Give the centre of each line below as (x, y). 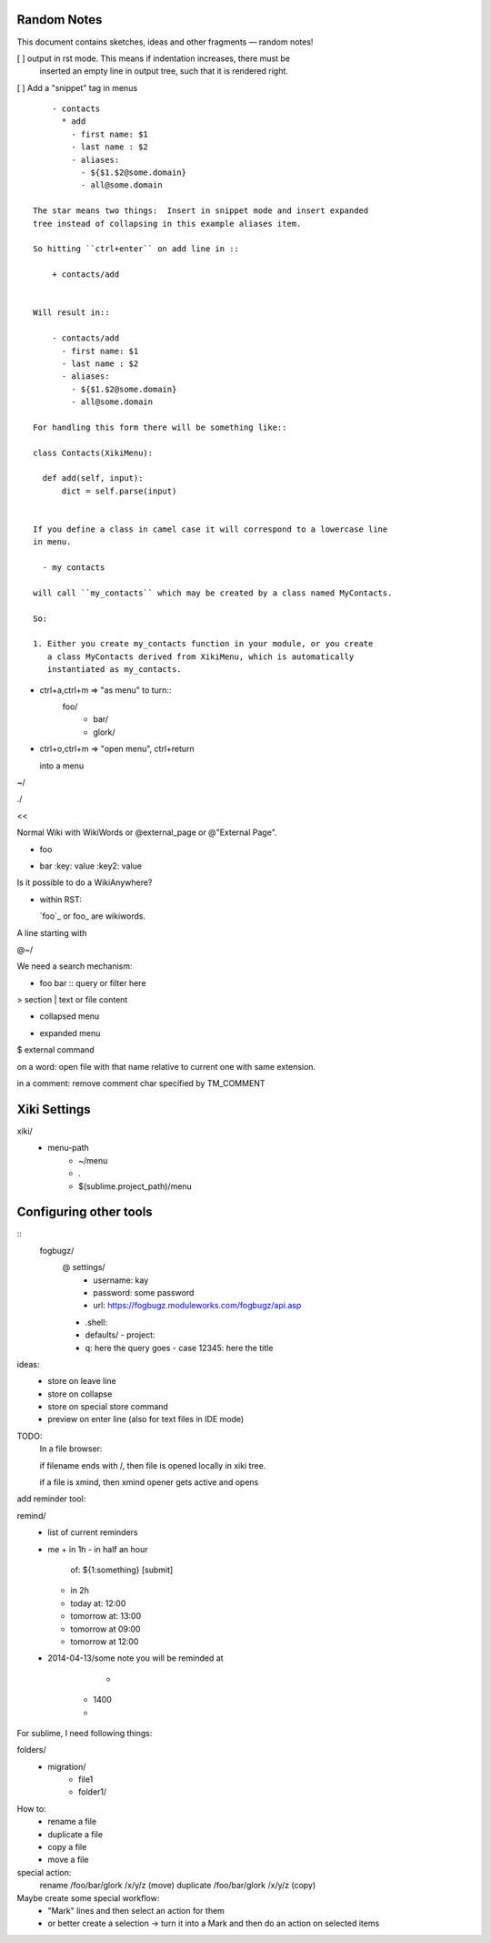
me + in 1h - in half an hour (98, 1549)
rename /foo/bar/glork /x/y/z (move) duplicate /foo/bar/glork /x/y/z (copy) (178, 1886)
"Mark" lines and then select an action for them (136, 1910)
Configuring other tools (85, 1212)
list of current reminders (93, 1532)
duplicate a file (75, 1834)
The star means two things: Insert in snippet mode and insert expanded (201, 211)
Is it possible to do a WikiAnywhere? (85, 882)
